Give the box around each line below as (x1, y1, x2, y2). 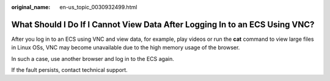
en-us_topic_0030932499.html (59, 4, 137, 10)
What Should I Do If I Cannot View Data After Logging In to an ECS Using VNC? (11, 19, 315, 30)
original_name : (11, 4, 51, 10)
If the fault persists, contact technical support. (11, 66, 128, 74)
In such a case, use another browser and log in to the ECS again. (11, 55, 174, 62)
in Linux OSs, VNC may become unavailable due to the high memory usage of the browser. (11, 44, 240, 51)
